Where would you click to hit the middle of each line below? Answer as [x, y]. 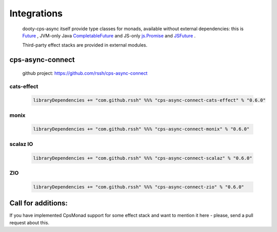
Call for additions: [38, 203]
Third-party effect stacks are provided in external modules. [85, 45]
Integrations [36, 13]
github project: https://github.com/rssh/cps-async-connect [85, 73]
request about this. [29, 222]
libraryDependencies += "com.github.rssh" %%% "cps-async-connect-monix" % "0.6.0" [141, 129]
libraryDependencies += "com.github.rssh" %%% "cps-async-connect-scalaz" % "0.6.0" [143, 158]
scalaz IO [21, 144]
